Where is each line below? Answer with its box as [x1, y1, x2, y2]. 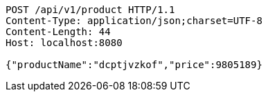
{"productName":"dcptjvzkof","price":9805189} [6, 59, 262, 70]
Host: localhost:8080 [6, 37, 123, 48]
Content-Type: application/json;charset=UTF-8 [6, 15, 262, 26]
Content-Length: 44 [6, 26, 111, 37]
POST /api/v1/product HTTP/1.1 [6, 4, 175, 15]
